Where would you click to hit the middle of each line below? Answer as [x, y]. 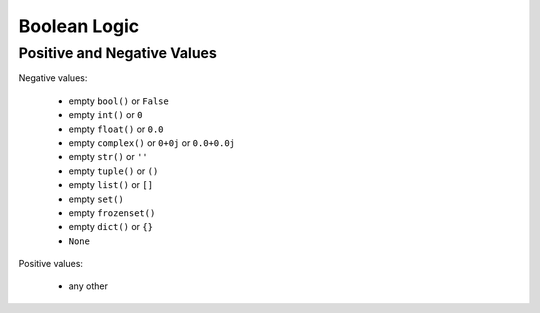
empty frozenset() [112, 212]
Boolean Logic [79, 26]
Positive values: [51, 264]
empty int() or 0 [105, 115]
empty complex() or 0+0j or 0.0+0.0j [151, 142]
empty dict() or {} [111, 227]
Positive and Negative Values [117, 53]
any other [88, 286]
